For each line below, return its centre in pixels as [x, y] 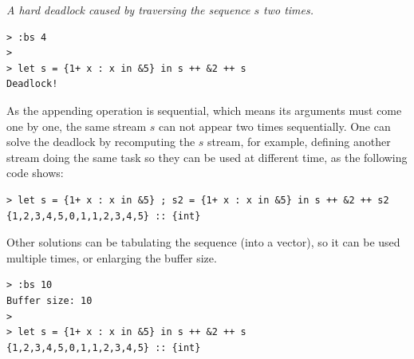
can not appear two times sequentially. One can [275, 126]
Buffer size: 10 [49, 300]
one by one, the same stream [77, 126]
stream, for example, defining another [299, 142]
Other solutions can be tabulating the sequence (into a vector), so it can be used [203, 242]
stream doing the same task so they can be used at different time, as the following [207, 157]
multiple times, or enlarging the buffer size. [112, 257]
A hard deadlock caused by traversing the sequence [128, 10]
